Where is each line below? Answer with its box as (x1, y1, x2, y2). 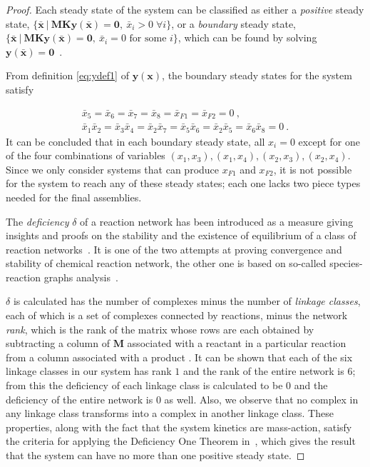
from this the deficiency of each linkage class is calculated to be (6, 378, 283, 393)
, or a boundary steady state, (171, 16, 296, 31)
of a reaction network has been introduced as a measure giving (80, 214, 354, 229)
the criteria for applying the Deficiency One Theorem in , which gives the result (6, 433, 356, 448)
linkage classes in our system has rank (6, 363, 172, 378)
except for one (298, 134, 360, 149)
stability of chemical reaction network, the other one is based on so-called (6, 256, 327, 271)
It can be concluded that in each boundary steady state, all (6, 134, 265, 149)
